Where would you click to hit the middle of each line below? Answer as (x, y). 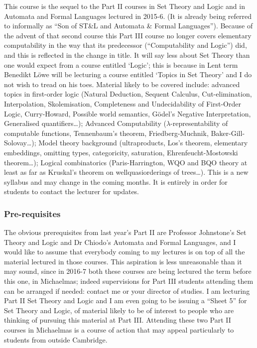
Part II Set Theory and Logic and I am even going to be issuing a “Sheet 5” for (126, 300)
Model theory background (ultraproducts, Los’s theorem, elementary (143, 143)
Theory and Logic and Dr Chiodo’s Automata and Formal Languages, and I (120, 242)
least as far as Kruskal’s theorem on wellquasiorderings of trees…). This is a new (126, 172)
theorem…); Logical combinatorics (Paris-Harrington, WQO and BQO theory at (126, 162)
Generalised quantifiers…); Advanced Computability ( (85, 123)
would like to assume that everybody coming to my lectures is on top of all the (125, 252)
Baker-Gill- (228, 133)
